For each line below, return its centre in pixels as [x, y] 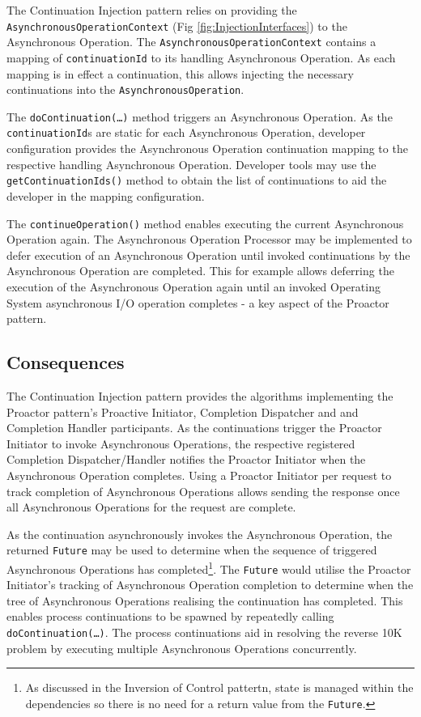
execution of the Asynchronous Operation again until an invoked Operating [193, 286]
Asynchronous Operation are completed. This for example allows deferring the [200, 271]
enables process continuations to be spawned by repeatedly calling [170, 616]
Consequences [66, 362]
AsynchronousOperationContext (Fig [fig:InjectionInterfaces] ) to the [177, 25]
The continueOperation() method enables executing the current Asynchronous [205, 223]
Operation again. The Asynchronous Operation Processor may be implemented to [209, 239]
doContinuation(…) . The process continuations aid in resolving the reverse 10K [204, 632]
